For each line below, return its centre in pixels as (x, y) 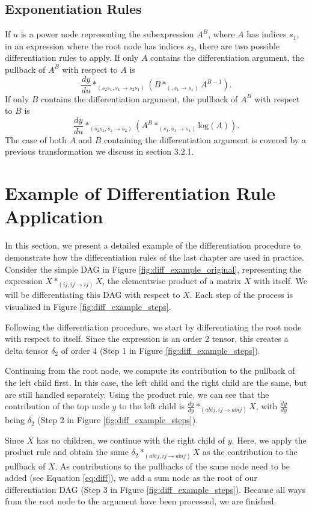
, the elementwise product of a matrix (172, 281)
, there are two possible (237, 45)
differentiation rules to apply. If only (72, 57)
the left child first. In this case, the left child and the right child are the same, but (156, 382)
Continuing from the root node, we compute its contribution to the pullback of (150, 370)
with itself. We (280, 281)
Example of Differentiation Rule (140, 193)
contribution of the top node (57, 406)
